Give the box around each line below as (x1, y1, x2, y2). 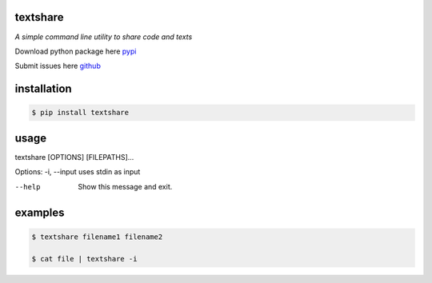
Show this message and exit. (78, 181, 173, 191)
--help (14, 182, 41, 191)
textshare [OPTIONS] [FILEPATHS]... (14, 152, 134, 161)
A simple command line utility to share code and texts (14, 32, 193, 42)
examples (14, 206, 65, 220)
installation (14, 82, 72, 96)
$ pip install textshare (31, 108, 130, 118)
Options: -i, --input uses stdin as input (14, 167, 141, 177)
